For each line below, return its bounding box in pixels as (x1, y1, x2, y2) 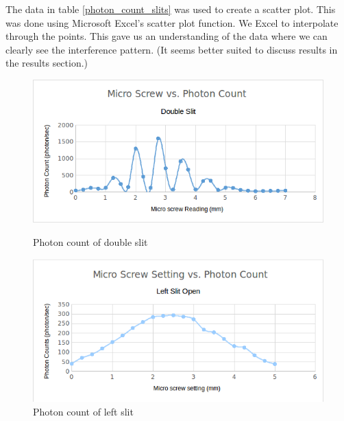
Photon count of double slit (33, 234, 148, 249)
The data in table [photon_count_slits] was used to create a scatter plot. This (5, 2, 336, 16)
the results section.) (5, 56, 88, 70)
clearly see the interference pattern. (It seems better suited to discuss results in (5, 42, 338, 56)
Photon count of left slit (33, 404, 134, 418)
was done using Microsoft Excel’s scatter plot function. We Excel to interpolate (5, 15, 339, 30)
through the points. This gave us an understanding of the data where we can (5, 29, 328, 43)
